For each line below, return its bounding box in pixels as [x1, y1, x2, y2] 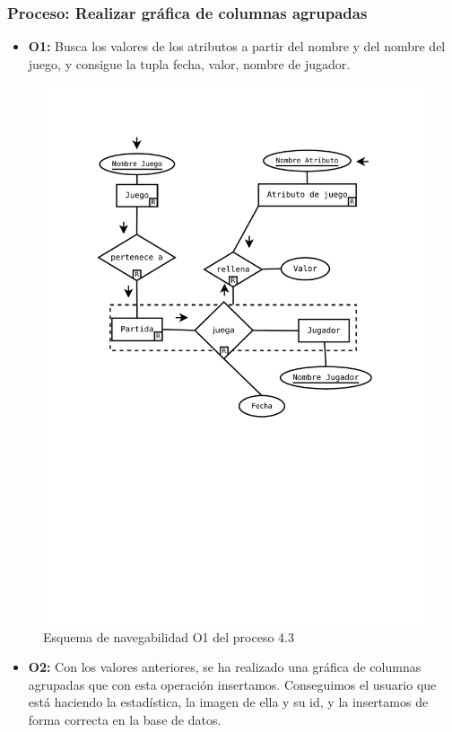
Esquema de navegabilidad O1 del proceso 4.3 [43, 627, 294, 646]
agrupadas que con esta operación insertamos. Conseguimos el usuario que [28, 675, 437, 693]
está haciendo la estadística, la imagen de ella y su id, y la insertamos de [28, 692, 429, 711]
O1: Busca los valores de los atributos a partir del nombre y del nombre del [28, 37, 446, 56]
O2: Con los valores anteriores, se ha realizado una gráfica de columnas [28, 657, 422, 676]
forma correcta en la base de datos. [28, 710, 222, 729]
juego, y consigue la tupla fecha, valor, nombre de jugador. [28, 54, 351, 73]
